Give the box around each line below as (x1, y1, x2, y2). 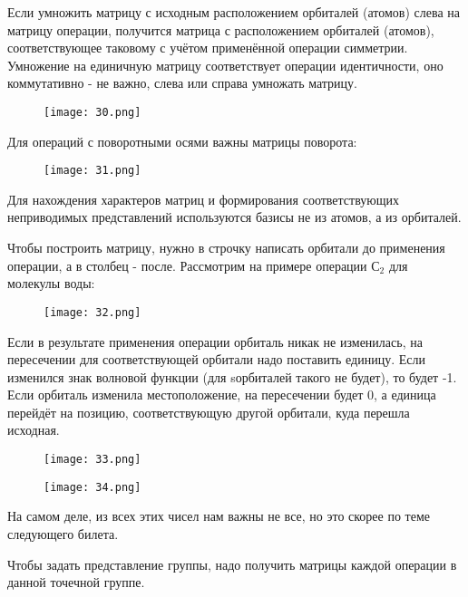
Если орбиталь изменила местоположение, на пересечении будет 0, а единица (7, 385, 436, 404)
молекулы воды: (7, 274, 95, 293)
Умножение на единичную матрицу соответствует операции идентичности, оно (7, 55, 444, 74)
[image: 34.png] (44, 480, 141, 494)
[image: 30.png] (44, 105, 141, 119)
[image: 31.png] (44, 164, 141, 178)
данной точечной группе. (7, 573, 145, 592)
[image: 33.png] (44, 453, 141, 467)
